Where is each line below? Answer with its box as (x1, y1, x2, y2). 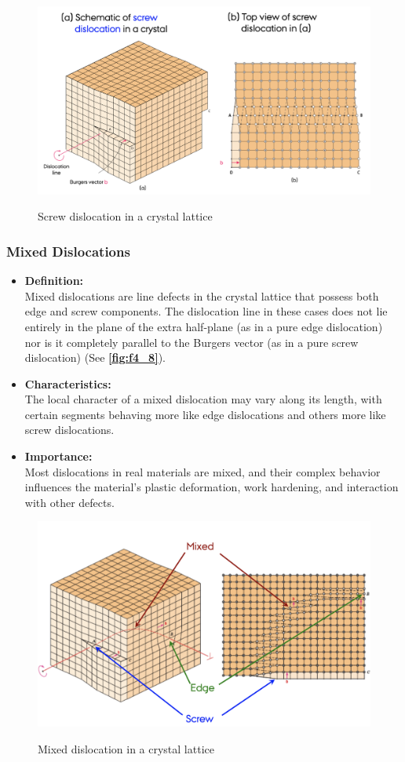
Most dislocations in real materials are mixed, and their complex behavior (24, 463, 381, 479)
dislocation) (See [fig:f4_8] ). (24, 349, 166, 366)
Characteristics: (24, 375, 111, 392)
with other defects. (24, 494, 115, 510)
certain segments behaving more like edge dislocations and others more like (24, 406, 386, 422)
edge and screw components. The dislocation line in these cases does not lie (24, 303, 388, 319)
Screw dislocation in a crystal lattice (38, 208, 213, 224)
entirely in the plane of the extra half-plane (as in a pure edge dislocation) (24, 318, 383, 334)
